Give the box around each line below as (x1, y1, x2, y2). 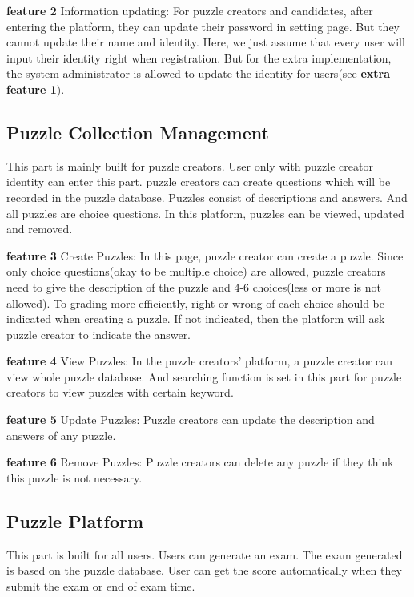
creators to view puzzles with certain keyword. (6, 384, 234, 401)
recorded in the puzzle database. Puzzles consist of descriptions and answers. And (6, 188, 408, 205)
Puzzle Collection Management (6, 119, 269, 144)
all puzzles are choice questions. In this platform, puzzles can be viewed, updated (6, 204, 404, 221)
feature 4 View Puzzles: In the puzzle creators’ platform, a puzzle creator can (6, 353, 393, 369)
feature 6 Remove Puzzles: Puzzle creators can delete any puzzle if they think (6, 454, 394, 470)
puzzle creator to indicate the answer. (6, 325, 191, 342)
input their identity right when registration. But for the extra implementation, (6, 49, 392, 66)
